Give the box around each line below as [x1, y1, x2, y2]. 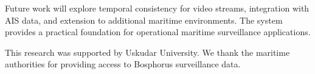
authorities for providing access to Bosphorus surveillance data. [5, 58, 241, 70]
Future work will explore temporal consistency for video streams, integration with [5, 2, 310, 14]
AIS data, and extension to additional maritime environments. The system [5, 13, 283, 26]
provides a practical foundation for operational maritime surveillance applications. [5, 25, 311, 38]
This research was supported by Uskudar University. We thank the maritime [5, 45, 290, 58]
